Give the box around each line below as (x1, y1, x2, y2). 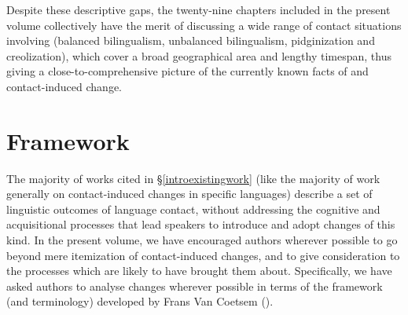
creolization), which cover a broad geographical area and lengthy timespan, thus (6, 47, 391, 64)
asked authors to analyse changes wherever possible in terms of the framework (6, 277, 383, 294)
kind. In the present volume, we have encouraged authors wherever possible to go (6, 232, 398, 248)
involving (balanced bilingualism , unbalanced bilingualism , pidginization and (6, 32, 375, 49)
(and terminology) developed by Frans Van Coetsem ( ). (6, 293, 274, 310)
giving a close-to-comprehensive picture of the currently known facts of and (6, 63, 369, 79)
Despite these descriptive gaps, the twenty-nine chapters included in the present (6, 2, 391, 17)
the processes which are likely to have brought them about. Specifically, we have (6, 262, 392, 279)
